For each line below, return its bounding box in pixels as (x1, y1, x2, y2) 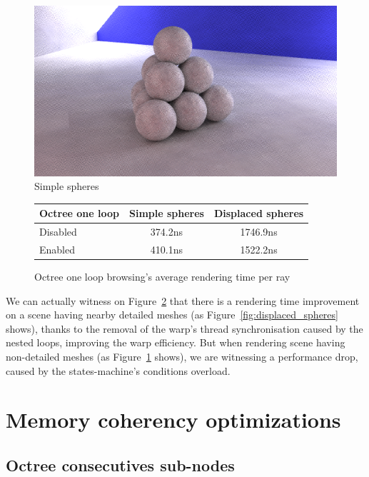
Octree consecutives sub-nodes (6, 453, 235, 476)
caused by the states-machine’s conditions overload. (6, 363, 231, 378)
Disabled (39, 224, 77, 239)
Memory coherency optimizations (6, 405, 341, 434)
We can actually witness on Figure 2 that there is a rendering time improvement (6, 293, 360, 308)
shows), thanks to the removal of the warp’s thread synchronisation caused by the (6, 321, 363, 336)
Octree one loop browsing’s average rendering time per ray (34, 268, 290, 283)
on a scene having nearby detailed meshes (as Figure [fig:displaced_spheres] (6, 307, 338, 322)
